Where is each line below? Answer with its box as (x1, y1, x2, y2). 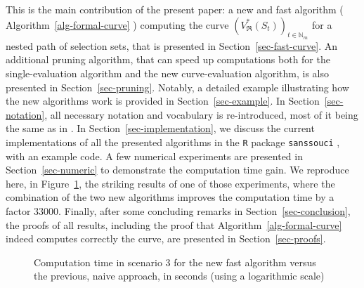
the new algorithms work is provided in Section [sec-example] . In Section (6, 93, 320, 108)
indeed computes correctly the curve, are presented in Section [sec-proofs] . (6, 231, 326, 246)
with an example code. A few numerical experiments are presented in (6, 148, 303, 163)
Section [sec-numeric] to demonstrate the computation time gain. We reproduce (6, 162, 349, 177)
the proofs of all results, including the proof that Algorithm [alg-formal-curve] (6, 217, 342, 232)
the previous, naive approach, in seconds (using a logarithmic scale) (34, 268, 325, 283)
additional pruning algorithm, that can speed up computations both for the (6, 52, 330, 67)
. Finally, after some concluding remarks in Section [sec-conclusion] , (58, 203, 351, 218)
